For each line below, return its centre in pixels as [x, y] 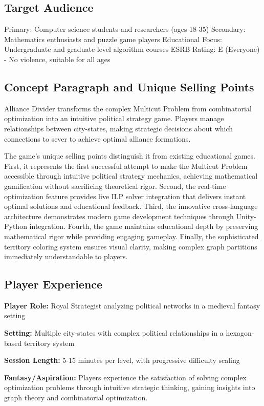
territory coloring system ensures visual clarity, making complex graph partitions [131, 246]
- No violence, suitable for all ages [57, 59]
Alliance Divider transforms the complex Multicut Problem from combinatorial [128, 108]
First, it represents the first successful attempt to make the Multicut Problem [126, 166]
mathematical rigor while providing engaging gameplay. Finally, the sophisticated [131, 236]
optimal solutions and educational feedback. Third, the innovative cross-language [131, 206]
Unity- [246, 216]
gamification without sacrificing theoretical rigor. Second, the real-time [115, 186]
